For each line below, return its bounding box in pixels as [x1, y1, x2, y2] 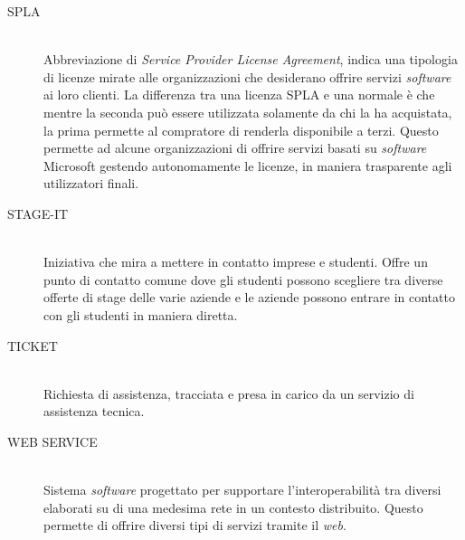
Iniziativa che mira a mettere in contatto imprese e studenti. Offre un [43, 252, 428, 271]
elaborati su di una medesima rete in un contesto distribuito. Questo [43, 497, 423, 516]
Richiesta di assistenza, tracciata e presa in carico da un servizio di [43, 384, 414, 403]
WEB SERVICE [7, 431, 98, 450]
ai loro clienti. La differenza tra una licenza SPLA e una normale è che [43, 85, 435, 104]
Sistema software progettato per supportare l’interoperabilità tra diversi [43, 480, 441, 499]
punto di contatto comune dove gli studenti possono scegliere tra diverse [43, 270, 443, 289]
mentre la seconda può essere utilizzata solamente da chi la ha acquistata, [43, 102, 452, 121]
